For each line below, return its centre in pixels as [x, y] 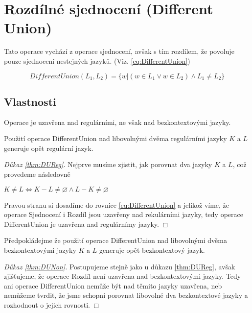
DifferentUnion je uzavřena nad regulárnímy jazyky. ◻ [86, 224]
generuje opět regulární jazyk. [49, 148]
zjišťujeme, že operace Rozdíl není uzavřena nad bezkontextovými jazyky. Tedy [123, 276]
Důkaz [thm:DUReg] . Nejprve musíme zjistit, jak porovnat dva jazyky [108, 164]
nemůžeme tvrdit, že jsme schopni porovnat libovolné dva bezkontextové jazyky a [126, 295]
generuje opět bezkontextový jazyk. [152, 250]
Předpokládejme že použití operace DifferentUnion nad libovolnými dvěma [115, 240]
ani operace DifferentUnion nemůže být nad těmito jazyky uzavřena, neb [113, 285]
